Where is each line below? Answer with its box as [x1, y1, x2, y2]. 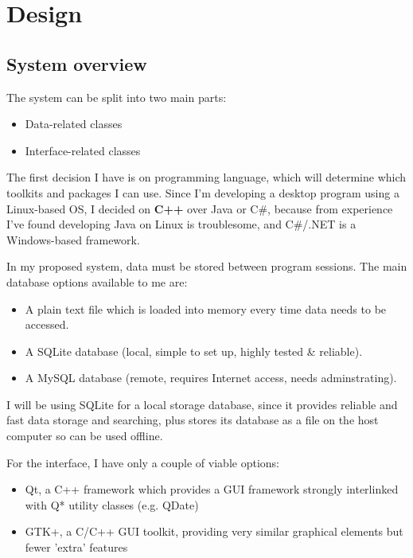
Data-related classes [25, 115, 123, 132]
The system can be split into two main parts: [6, 88, 227, 105]
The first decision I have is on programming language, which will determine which [6, 169, 407, 185]
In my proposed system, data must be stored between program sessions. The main [6, 258, 407, 275]
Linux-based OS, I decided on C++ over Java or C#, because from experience [6, 200, 393, 217]
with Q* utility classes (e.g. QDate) [25, 496, 199, 513]
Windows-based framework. [6, 231, 140, 248]
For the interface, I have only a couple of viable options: [6, 454, 279, 470]
